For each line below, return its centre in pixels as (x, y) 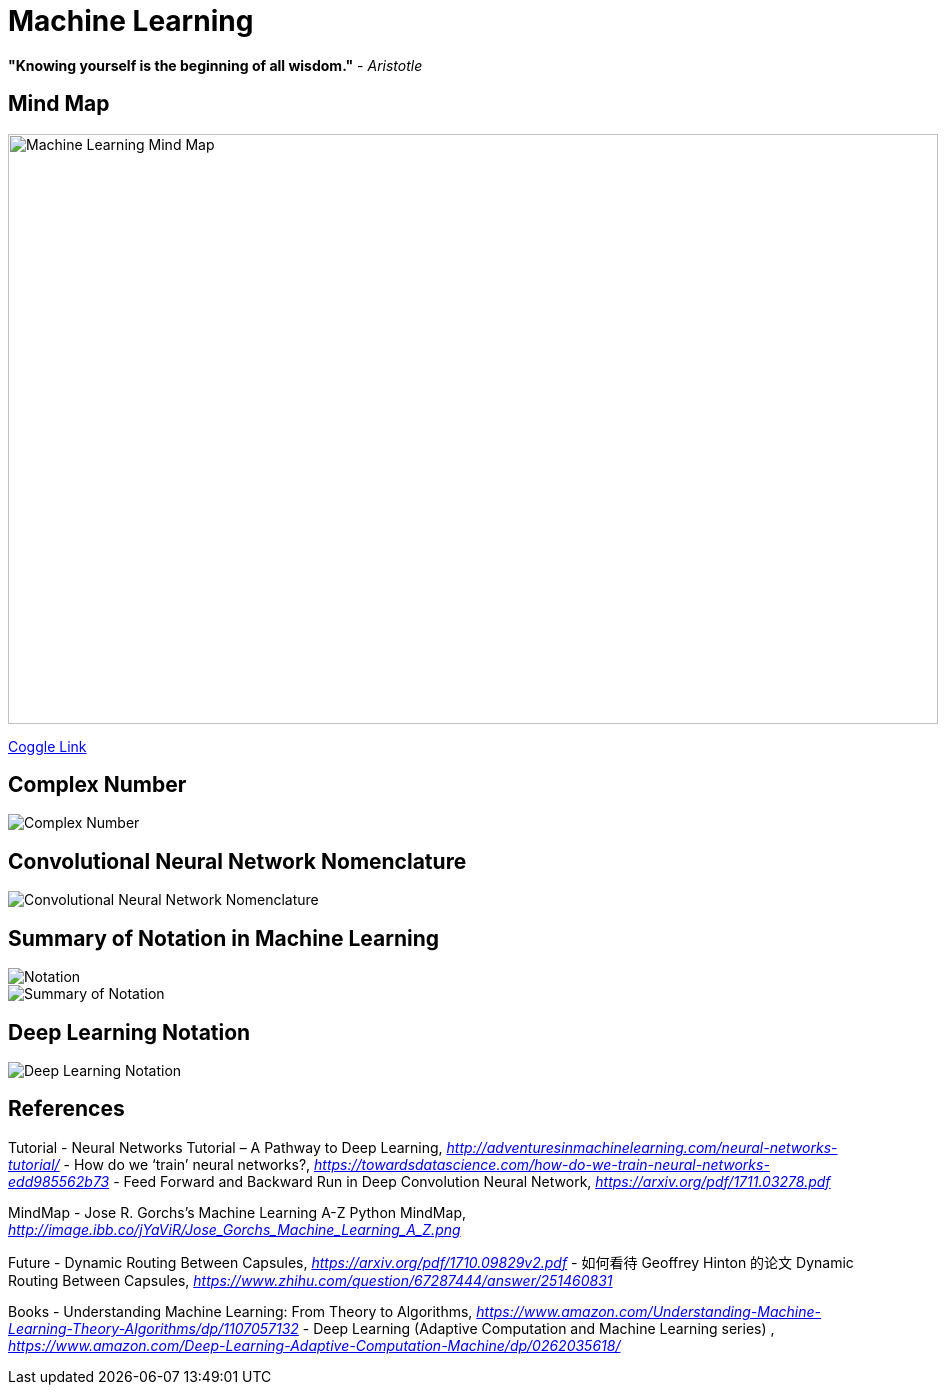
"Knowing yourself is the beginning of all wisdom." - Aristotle (215, 65)
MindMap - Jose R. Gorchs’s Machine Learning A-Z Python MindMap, (237, 1212)
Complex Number (97, 785)
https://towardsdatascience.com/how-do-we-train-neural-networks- (542, 1164)
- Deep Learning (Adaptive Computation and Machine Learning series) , (538, 1328)
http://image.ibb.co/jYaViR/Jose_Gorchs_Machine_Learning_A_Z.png (234, 1229)
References (66, 1109)
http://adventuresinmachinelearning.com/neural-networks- (642, 1147)
